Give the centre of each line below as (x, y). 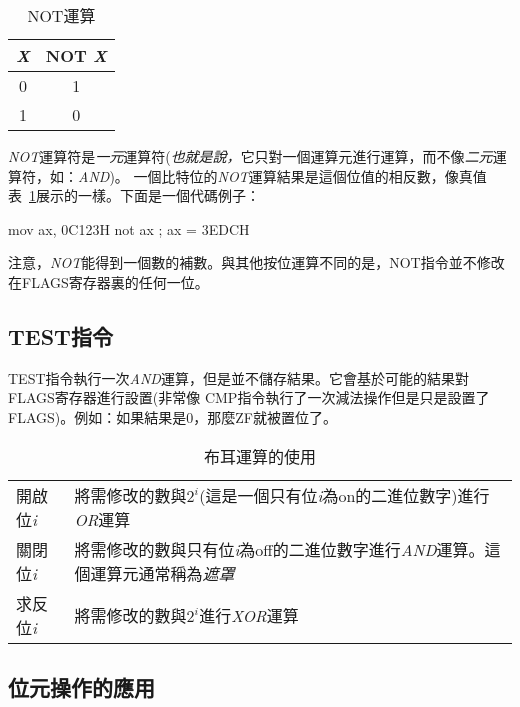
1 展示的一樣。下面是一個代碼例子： (144, 195)
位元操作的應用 (81, 686)
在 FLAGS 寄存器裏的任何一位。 (108, 281)
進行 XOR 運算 (249, 615)
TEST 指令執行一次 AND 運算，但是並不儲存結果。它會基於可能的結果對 (238, 377)
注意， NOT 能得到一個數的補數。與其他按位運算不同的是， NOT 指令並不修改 (256, 262)
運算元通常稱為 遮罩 (162, 573)
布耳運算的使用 (259, 456)
